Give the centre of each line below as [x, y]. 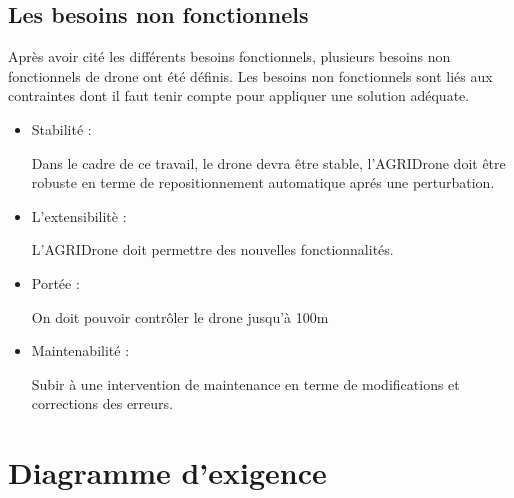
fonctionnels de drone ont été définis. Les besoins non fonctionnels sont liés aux [250, 75]
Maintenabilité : [80, 350]
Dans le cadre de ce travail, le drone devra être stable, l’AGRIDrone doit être [268, 162]
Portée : [55, 282]
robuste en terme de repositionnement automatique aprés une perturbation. [263, 182]
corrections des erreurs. [102, 403]
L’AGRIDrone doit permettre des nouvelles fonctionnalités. [212, 249]
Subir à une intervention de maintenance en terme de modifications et [245, 383]
